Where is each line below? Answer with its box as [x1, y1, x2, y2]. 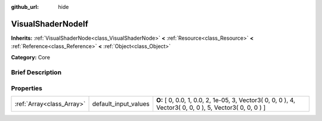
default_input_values [92, 100, 150, 108]
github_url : [11, 4, 39, 10]
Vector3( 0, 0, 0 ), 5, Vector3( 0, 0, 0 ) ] [156, 104, 266, 112]
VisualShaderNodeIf [11, 18, 89, 29]
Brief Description [11, 68, 62, 77]
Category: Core [11, 53, 51, 60]
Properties [11, 84, 43, 93]
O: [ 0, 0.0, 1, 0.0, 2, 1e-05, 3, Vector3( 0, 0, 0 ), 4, [156, 96, 295, 104]
